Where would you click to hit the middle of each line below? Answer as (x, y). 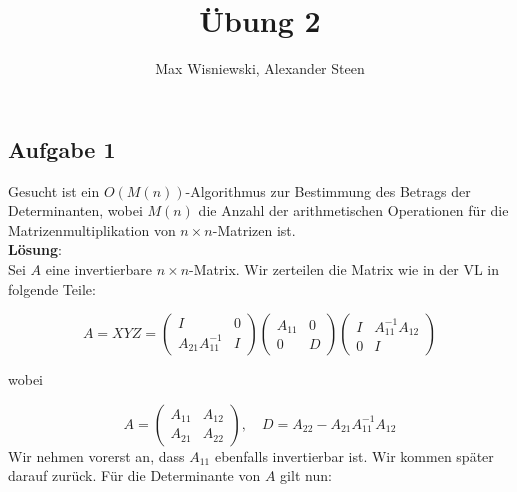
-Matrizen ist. (254, 229)
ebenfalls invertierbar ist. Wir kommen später (354, 455)
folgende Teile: (52, 288)
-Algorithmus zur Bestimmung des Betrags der (328, 190)
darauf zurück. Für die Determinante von (134, 475)
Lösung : (35, 249)
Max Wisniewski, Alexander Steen (260, 68)
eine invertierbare (99, 268)
